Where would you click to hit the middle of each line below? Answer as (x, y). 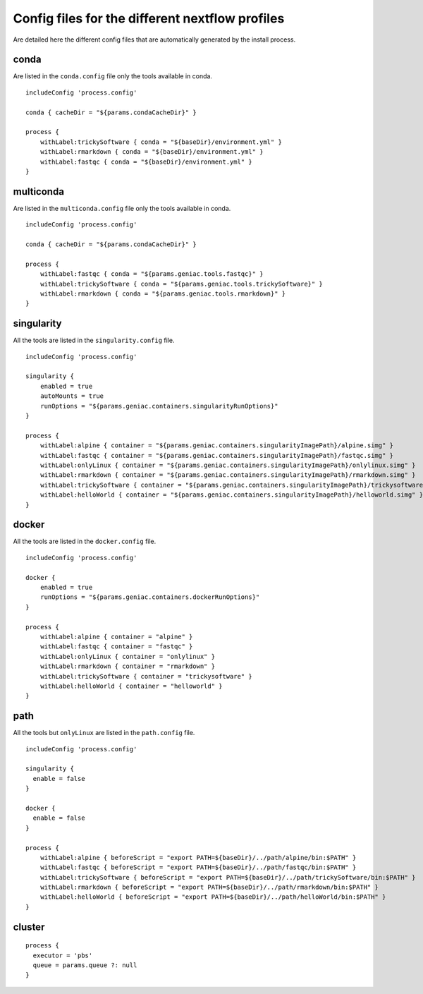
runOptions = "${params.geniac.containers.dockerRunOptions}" (150, 597)
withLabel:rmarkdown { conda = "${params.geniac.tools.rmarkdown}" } (163, 294)
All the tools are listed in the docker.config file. (85, 541)
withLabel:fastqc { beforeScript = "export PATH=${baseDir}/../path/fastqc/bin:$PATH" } (198, 867)
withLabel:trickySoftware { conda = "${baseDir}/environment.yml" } (161, 142)
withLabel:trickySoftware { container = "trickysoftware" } (146, 676)
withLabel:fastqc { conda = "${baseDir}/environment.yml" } (146, 162)
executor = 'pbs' (63, 955)
